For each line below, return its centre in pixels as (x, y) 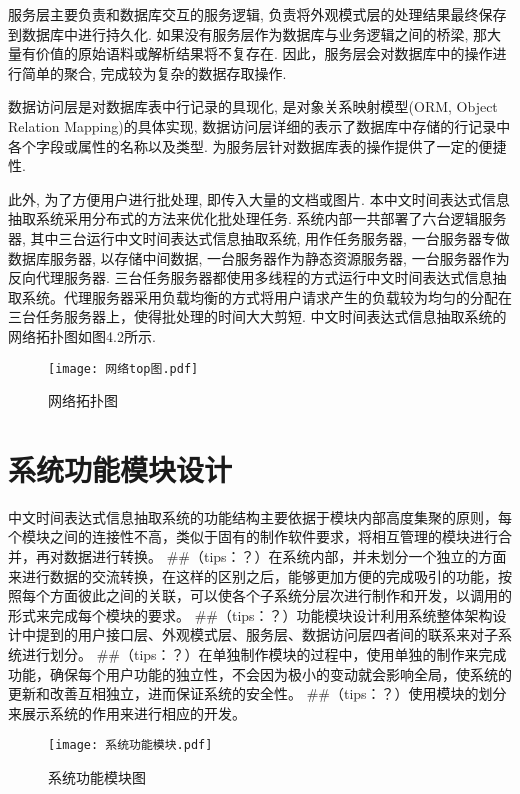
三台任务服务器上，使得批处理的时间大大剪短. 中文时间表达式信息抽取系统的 (257, 316)
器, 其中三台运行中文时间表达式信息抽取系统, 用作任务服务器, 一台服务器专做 (259, 237)
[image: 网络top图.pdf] (123, 368)
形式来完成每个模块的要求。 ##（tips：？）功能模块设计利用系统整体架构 (250, 614)
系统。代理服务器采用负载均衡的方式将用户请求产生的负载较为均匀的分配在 (266, 296)
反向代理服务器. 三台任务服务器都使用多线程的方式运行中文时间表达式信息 (250, 277)
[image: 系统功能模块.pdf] (130, 745)
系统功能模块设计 (120, 468)
